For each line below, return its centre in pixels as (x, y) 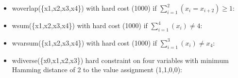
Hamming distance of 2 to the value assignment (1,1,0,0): (97, 70)
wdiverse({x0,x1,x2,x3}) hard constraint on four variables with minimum (120, 60)
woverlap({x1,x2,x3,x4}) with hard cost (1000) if (84, 8)
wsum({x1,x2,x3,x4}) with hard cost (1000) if (80, 25)
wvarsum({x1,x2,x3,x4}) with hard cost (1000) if (84, 42)
